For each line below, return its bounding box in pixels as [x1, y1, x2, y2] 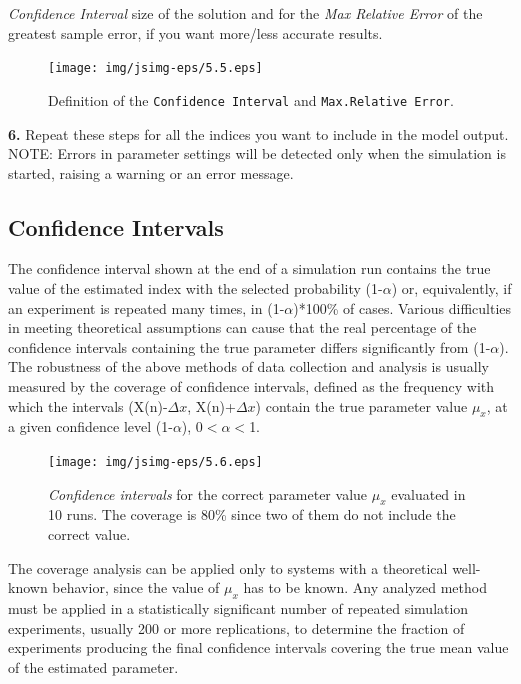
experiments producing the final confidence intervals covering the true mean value [8, 637, 509, 658]
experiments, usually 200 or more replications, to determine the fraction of [8, 617, 465, 638]
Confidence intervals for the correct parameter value [48, 483, 368, 504]
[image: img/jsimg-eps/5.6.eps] [48, 455, 263, 470]
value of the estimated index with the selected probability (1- [8, 278, 383, 299]
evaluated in [391, 483, 466, 504]
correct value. [48, 524, 131, 545]
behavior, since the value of [52, 577, 220, 598]
